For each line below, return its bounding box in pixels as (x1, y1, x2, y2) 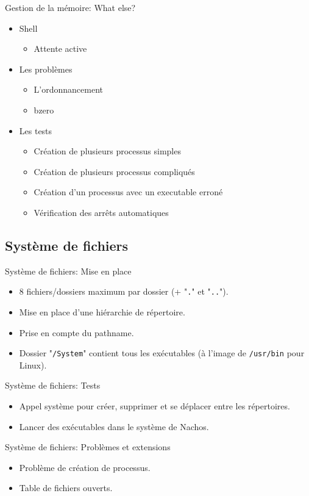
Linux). (19, 358, 47, 371)
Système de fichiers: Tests (5, 379, 101, 392)
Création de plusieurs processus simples (34, 145, 181, 157)
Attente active (34, 42, 87, 55)
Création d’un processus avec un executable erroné (34, 185, 223, 198)
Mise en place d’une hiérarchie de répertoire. (19, 305, 185, 318)
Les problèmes (19, 62, 73, 75)
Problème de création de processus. (19, 461, 151, 473)
